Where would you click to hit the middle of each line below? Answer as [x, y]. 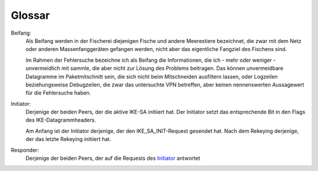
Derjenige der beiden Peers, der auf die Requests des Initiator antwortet [113, 158]
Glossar [30, 15]
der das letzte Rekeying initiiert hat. [68, 139]
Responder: [25, 150]
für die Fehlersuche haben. [58, 93]
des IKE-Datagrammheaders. [61, 120]
